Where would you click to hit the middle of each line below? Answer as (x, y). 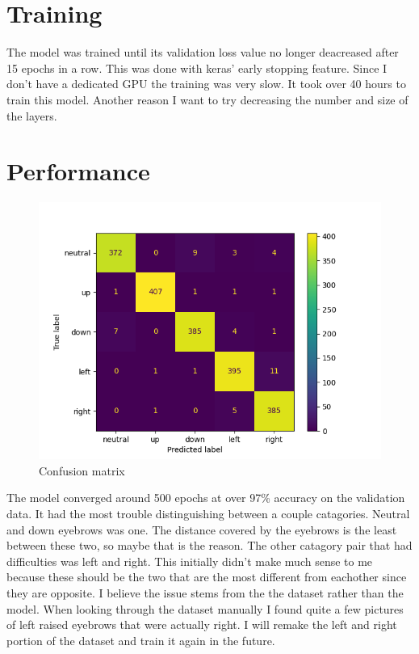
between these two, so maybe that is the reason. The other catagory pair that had (209, 545)
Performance (78, 171)
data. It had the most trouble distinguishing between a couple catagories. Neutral (208, 513)
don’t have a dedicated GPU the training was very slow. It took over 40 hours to (206, 84)
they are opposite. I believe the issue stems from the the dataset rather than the (205, 592)
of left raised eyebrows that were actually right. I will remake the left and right (202, 624)
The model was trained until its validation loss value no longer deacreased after (203, 52)
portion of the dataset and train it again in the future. (141, 640)
